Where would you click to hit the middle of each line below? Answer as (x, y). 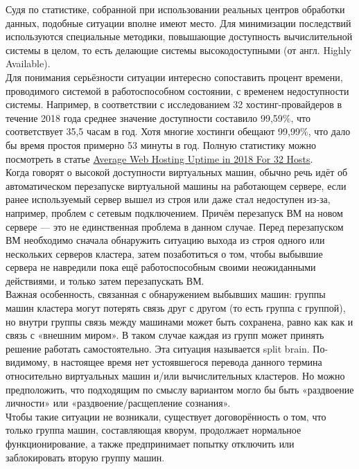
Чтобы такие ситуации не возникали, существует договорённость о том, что (166, 416)
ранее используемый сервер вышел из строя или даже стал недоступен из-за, (168, 199)
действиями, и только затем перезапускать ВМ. (105, 280)
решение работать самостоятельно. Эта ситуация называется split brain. (158, 348)
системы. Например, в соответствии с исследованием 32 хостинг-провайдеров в (174, 104)
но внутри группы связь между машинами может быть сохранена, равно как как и (179, 321)
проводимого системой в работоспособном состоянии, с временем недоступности (177, 90)
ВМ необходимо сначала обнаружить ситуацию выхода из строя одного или (165, 240)
